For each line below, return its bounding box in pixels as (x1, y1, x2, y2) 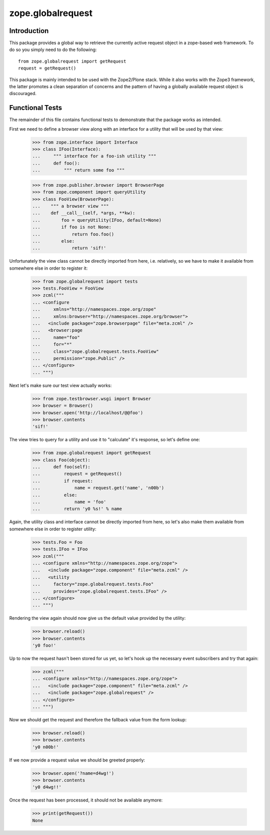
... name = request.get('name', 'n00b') (32, 485, 164, 491)
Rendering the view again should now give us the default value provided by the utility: (9, 615, 186, 621)
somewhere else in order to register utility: (9, 526, 96, 532)
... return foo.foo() (32, 231, 114, 237)
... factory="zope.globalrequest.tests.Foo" (32, 581, 154, 587)
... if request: (32, 478, 93, 484)
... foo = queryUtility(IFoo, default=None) (32, 217, 162, 223)
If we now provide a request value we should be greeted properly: (9, 757, 145, 763)
